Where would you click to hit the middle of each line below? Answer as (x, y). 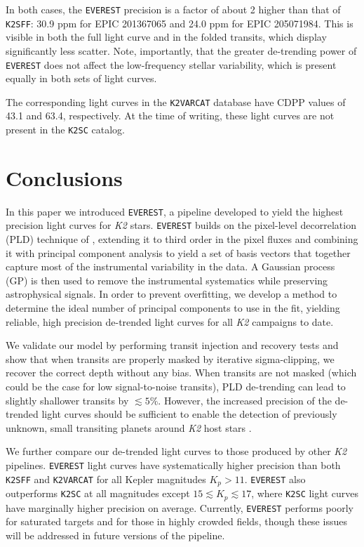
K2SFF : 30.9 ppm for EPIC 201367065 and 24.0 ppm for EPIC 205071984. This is (180, 23)
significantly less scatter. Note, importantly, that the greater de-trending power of (181, 50)
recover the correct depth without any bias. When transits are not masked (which (181, 373)
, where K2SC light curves (305, 493)
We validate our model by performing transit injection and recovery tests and (172, 345)
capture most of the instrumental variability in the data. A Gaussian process (170, 266)
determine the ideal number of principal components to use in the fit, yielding (173, 308)
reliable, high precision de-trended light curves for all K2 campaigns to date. (170, 321)
